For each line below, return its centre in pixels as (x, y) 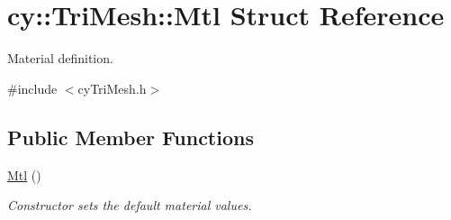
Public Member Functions (131, 137)
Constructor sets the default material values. (130, 205)
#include (32, 88)
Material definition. (60, 58)
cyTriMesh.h (112, 88)
